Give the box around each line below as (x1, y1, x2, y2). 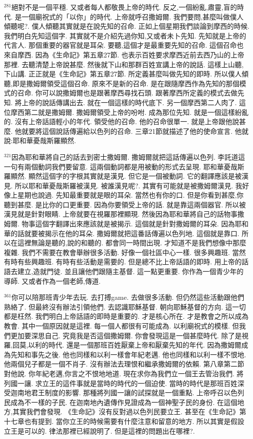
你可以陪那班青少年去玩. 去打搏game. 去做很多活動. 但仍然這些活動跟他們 (11, 292, 245, 302)
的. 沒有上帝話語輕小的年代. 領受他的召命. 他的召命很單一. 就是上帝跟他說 (4, 116, 239, 127)
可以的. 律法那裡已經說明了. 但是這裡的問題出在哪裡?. (24, 425, 195, 436)
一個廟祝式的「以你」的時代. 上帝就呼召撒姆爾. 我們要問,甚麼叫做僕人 (21, 11, 244, 21)
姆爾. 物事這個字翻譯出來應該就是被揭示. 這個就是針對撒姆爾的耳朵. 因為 (4, 219, 235, 229)
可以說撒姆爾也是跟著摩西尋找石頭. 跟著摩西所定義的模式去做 (42, 88, 238, 98)
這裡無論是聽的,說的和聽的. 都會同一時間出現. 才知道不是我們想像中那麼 (17, 238, 246, 248)
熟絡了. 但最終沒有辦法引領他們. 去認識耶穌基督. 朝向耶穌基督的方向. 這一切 (4, 301, 246, 311)
